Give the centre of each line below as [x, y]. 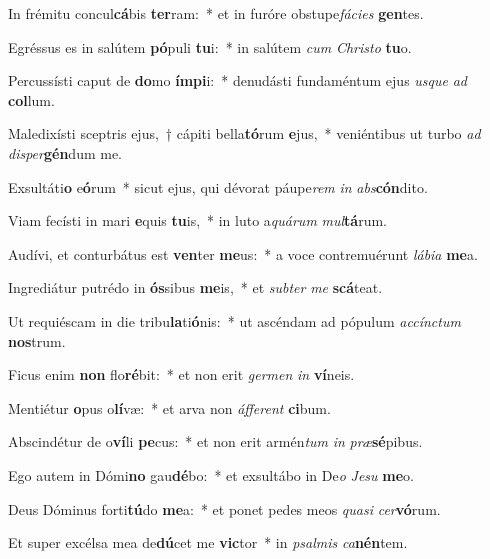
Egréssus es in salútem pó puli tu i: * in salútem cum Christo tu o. [210, 46]
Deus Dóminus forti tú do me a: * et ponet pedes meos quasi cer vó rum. [224, 508]
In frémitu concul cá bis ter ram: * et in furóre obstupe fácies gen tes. [216, 13]
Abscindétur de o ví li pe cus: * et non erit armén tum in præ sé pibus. [215, 441]
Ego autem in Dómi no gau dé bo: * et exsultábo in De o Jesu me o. [211, 474]
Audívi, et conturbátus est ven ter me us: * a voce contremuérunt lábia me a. [243, 253]
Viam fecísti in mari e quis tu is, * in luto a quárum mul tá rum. [197, 220]
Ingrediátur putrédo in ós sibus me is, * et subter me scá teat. [195, 287]
